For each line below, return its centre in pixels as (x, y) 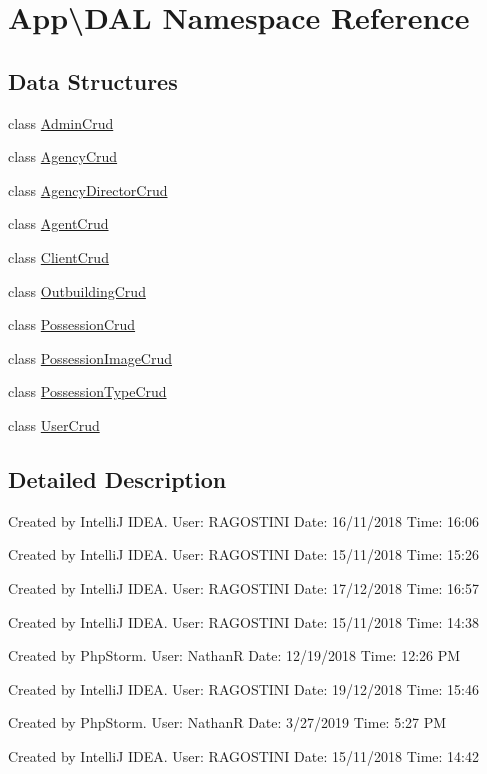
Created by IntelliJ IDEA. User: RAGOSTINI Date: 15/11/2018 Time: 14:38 (243, 621)
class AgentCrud (58, 223)
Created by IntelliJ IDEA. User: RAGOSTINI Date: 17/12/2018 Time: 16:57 (243, 587)
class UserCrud (54, 424)
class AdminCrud (61, 122)
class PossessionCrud (72, 324)
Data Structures (93, 80)
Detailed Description (117, 478)
